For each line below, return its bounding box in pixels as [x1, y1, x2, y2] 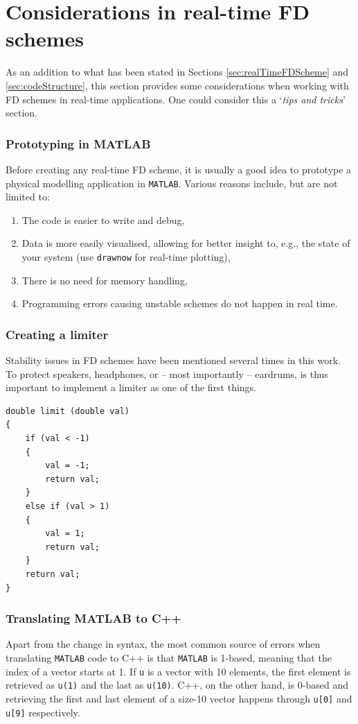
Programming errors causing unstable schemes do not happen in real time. [21, 296, 338, 311]
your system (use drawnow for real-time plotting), [21, 249, 231, 264]
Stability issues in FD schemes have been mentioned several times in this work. [6, 353, 341, 367]
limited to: [6, 189, 50, 204]
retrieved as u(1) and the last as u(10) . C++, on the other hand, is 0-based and [6, 678, 349, 692]
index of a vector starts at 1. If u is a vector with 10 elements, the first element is [6, 664, 351, 678]
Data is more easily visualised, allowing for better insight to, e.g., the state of [21, 236, 350, 250]
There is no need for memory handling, [21, 273, 188, 287]
